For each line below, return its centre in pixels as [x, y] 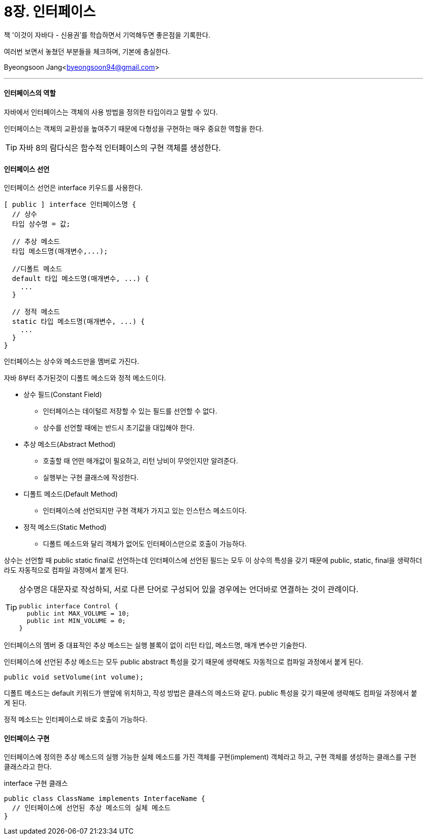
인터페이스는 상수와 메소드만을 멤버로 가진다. [72, 361]
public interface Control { [69, 606]
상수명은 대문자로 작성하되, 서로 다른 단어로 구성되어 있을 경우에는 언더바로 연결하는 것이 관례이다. [189, 589]
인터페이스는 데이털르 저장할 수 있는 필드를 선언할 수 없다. [130, 411]
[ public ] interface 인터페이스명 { [70, 205]
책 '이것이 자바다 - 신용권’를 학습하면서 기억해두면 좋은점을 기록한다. [107, 35]
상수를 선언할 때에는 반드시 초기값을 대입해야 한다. [119, 428]
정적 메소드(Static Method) [65, 527]
